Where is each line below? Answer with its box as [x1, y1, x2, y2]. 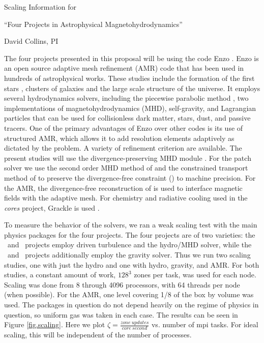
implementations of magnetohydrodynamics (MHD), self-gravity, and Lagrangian [4, 102, 256, 113]
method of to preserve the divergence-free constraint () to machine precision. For [4, 172, 256, 183]
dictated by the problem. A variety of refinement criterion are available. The [4, 142, 242, 153]
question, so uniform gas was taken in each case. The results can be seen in [4, 309, 238, 320]
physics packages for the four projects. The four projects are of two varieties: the [4, 229, 255, 240]
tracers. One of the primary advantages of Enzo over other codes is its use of [4, 122, 243, 133]
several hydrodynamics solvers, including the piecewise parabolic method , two [4, 93, 249, 103]
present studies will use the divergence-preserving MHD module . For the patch [4, 152, 251, 163]
